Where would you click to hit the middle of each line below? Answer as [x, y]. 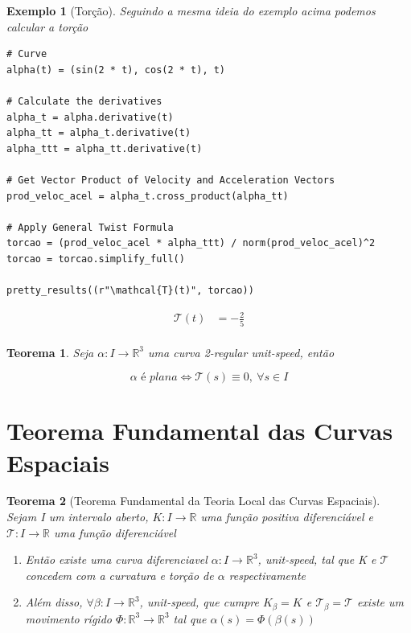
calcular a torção [47, 26]
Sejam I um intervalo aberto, [78, 517]
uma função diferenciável [115, 532]
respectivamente [267, 575]
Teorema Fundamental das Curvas [200, 431]
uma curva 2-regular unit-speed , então [241, 352]
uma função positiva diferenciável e [287, 517]
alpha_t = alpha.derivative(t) [90, 117]
